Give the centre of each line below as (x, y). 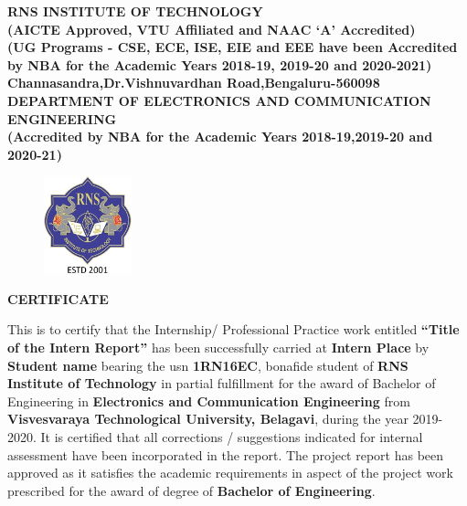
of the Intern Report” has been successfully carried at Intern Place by (218, 347)
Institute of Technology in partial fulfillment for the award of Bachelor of (222, 383)
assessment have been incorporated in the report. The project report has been (226, 454)
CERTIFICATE (58, 298)
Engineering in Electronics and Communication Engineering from (209, 401)
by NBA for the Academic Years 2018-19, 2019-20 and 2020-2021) (220, 64)
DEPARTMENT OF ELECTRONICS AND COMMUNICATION (219, 100)
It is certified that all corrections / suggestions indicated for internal (232, 436)
